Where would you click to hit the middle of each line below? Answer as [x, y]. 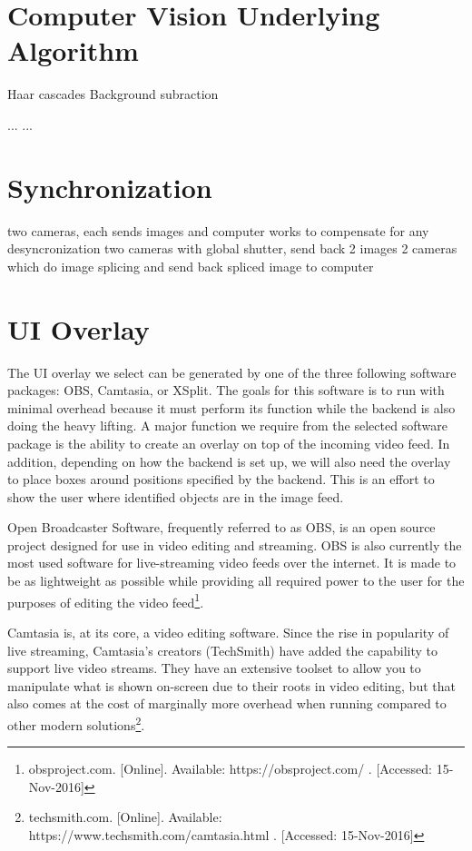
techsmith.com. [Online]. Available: [125, 817]
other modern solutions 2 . [76, 723]
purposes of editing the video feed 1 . [106, 600]
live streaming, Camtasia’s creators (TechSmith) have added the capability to [223, 650]
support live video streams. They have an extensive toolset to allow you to [214, 668]
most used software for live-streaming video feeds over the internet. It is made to [232, 563]
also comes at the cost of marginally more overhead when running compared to [227, 703]
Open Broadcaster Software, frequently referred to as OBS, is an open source [221, 527]
